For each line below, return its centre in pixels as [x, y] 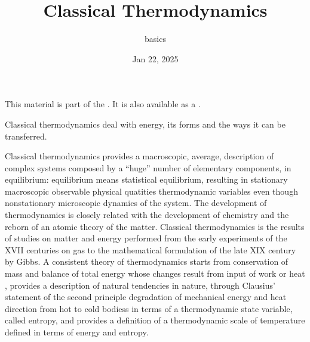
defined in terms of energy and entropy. [77, 332]
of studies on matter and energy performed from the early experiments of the [146, 238]
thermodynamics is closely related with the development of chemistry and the [147, 215]
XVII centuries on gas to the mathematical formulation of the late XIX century [151, 249]
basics [155, 39]
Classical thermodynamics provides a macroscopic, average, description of [139, 156]
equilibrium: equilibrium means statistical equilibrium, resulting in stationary [146, 179]
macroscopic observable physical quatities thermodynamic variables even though [151, 191]
